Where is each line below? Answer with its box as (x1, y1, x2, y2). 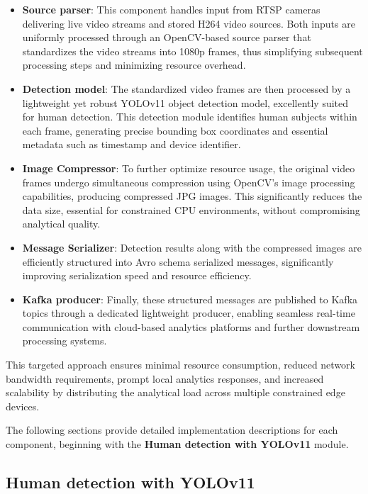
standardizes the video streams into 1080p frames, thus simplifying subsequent (22, 43, 363, 58)
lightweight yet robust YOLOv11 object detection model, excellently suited (22, 95, 349, 110)
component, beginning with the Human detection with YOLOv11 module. (6, 437, 349, 451)
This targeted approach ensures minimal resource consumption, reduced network (6, 357, 355, 372)
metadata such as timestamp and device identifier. (22, 137, 241, 152)
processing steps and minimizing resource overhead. (22, 57, 246, 72)
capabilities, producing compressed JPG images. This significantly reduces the (22, 189, 362, 203)
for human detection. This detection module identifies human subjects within (22, 109, 357, 124)
